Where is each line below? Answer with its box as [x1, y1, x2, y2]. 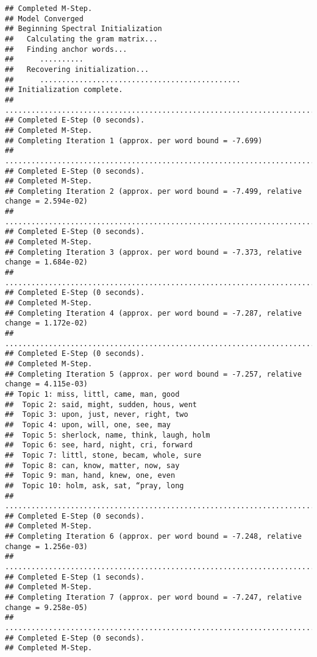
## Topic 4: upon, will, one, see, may [5, 420, 171, 429]
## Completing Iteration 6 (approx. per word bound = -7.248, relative [5, 532, 302, 541]
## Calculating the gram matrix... [5, 34, 158, 43]
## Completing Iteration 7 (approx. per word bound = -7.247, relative [5, 593, 302, 602]
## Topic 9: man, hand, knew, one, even [5, 471, 176, 480]
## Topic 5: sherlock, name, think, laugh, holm [5, 430, 210, 439]
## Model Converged [5, 14, 84, 23]
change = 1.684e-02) [5, 258, 88, 267]
